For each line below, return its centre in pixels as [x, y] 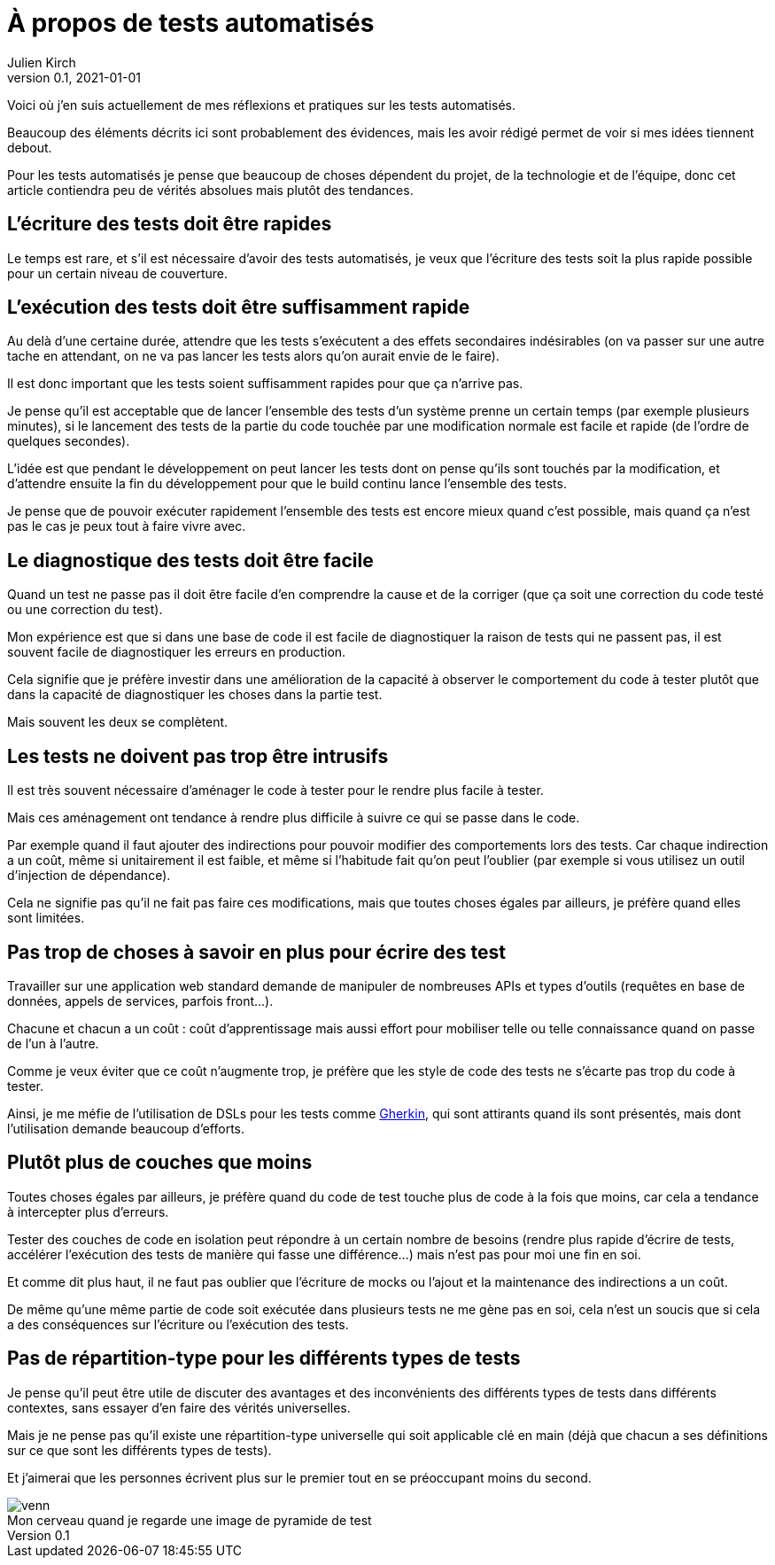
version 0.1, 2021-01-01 [74, 77]
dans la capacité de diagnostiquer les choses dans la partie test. [195, 695]
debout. [30, 147]
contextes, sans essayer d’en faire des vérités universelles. [179, 1407]
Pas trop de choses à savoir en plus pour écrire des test [256, 952]
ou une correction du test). [85, 610]
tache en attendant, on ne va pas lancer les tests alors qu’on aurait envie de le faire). [253, 356]
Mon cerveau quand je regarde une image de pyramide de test [190, 1520]
